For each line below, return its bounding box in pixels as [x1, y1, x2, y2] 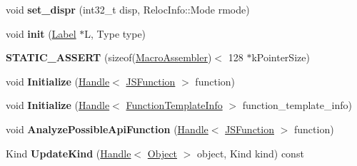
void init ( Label [6, 26, 76, 41]
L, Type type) [84, 26, 146, 41]
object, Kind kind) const [197, 145, 304, 160]
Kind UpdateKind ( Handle [6, 145, 131, 160]
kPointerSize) [251, 50, 310, 65]
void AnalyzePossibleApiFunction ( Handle [6, 121, 208, 136]
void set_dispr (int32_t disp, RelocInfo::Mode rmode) [6, 2, 250, 16]
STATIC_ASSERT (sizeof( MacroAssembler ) [6, 50, 212, 65]
